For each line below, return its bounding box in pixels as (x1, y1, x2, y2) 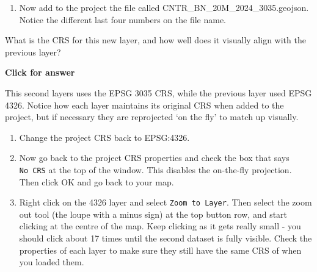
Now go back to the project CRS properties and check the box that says (19, 151, 290, 164)
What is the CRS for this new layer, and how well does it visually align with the (5, 34, 306, 46)
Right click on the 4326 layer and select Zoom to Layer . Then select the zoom (19, 196, 312, 209)
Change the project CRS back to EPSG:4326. (19, 131, 190, 143)
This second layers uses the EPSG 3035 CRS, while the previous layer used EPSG (5, 86, 312, 99)
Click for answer (5, 66, 75, 79)
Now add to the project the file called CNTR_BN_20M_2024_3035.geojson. (19, 1, 309, 13)
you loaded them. (19, 256, 84, 268)
